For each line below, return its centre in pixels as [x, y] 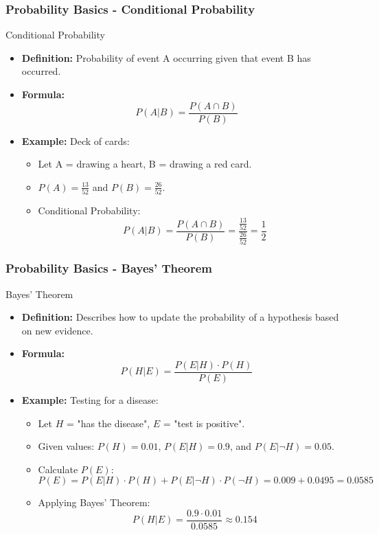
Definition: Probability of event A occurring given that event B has [166, 57]
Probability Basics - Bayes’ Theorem [109, 268]
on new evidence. [57, 330]
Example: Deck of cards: [76, 140]
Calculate [58, 469]
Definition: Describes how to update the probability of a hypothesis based [180, 317]
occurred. [41, 71]
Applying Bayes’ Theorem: [94, 502]
